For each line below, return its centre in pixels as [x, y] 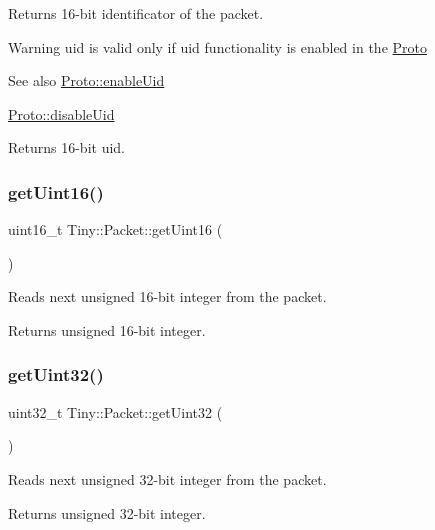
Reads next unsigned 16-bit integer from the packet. [167, 296]
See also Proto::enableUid [86, 80]
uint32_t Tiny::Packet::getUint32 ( [115, 411]
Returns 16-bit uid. [67, 147]
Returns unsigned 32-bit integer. [107, 512]
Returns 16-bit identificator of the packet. [136, 13]
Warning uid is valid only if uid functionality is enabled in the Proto [217, 46]
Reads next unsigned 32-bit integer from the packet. [167, 478]
